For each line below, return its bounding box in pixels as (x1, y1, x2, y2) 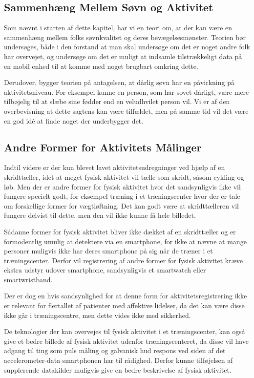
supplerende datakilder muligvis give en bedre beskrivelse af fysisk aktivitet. (4, 364, 232, 375)
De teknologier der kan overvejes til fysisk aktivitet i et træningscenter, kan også (4, 326, 245, 336)
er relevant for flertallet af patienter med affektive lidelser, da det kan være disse (4, 300, 245, 311)
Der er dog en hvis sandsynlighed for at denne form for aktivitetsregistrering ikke (4, 291, 247, 301)
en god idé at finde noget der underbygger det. (4, 115, 144, 126)
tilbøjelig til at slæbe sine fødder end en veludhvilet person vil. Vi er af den (4, 96, 230, 106)
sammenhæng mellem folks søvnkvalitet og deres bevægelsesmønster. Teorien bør (4, 32, 246, 42)
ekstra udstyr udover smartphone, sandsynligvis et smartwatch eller (4, 265, 206, 275)
